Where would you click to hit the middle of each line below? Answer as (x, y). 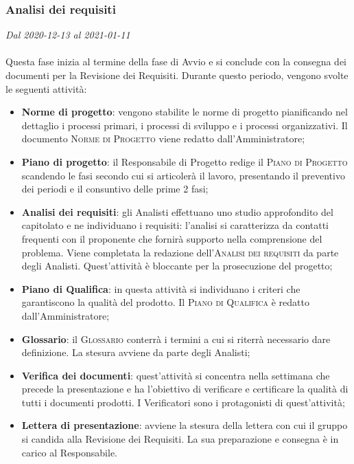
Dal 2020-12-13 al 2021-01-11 (68, 35)
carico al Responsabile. (70, 452)
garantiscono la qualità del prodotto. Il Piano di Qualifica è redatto (165, 302)
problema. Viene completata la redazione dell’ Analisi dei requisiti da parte (180, 252)
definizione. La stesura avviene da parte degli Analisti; (136, 352)
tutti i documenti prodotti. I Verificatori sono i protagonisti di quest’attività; (183, 402)
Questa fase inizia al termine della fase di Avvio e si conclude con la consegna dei (176, 62)
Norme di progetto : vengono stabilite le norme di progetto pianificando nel (185, 112)
